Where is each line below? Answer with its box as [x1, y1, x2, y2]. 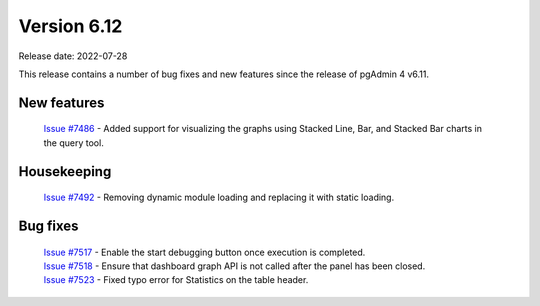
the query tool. [43, 136, 104, 149]
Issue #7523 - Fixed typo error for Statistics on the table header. [43, 274, 309, 286]
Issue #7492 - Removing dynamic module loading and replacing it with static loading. [43, 191, 395, 204]
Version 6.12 [18, 15, 123, 37]
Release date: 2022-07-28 [18, 50, 128, 62]
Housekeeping [18, 163, 112, 180]
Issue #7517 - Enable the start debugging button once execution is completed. [43, 246, 366, 258]
